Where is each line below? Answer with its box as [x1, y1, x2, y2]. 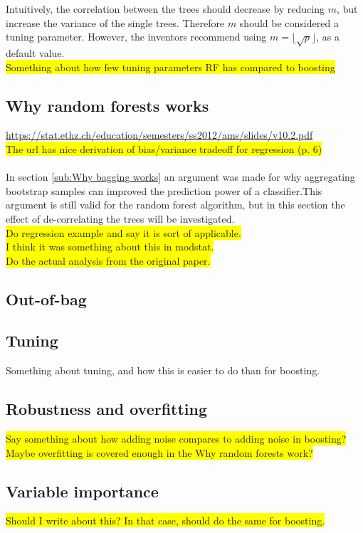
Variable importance [6, 480, 159, 502]
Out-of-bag [6, 287, 87, 310]
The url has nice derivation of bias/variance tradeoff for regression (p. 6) [6, 141, 322, 156]
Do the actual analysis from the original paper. [6, 253, 211, 268]
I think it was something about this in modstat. [6, 239, 214, 254]
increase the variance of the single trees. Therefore [6, 15, 225, 30]
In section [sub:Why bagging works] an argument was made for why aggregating [6, 169, 355, 184]
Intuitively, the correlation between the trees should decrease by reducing [6, 1, 325, 16]
